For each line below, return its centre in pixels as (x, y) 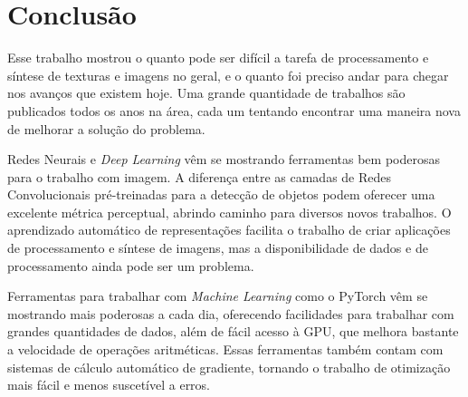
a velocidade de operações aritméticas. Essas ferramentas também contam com (225, 349)
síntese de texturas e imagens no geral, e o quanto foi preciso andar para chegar (228, 75)
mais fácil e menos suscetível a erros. (109, 385)
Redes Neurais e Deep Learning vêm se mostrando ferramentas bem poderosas (224, 159)
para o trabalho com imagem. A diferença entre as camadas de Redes (200, 176)
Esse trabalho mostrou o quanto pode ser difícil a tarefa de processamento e (218, 58)
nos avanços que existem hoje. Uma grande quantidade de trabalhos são (206, 93)
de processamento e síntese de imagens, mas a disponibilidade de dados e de (218, 248)
